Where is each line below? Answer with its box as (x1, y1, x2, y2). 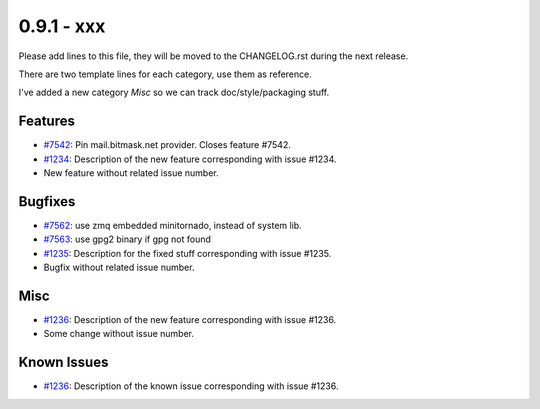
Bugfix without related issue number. (43, 261, 195, 274)
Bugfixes (18, 193, 76, 210)
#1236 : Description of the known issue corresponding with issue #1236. (43, 380, 339, 392)
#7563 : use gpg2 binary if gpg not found (43, 233, 212, 245)
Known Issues (18, 354, 109, 371)
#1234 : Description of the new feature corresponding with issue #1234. (43, 153, 337, 165)
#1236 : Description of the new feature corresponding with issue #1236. (43, 314, 337, 325)
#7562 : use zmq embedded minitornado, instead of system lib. (43, 219, 302, 231)
